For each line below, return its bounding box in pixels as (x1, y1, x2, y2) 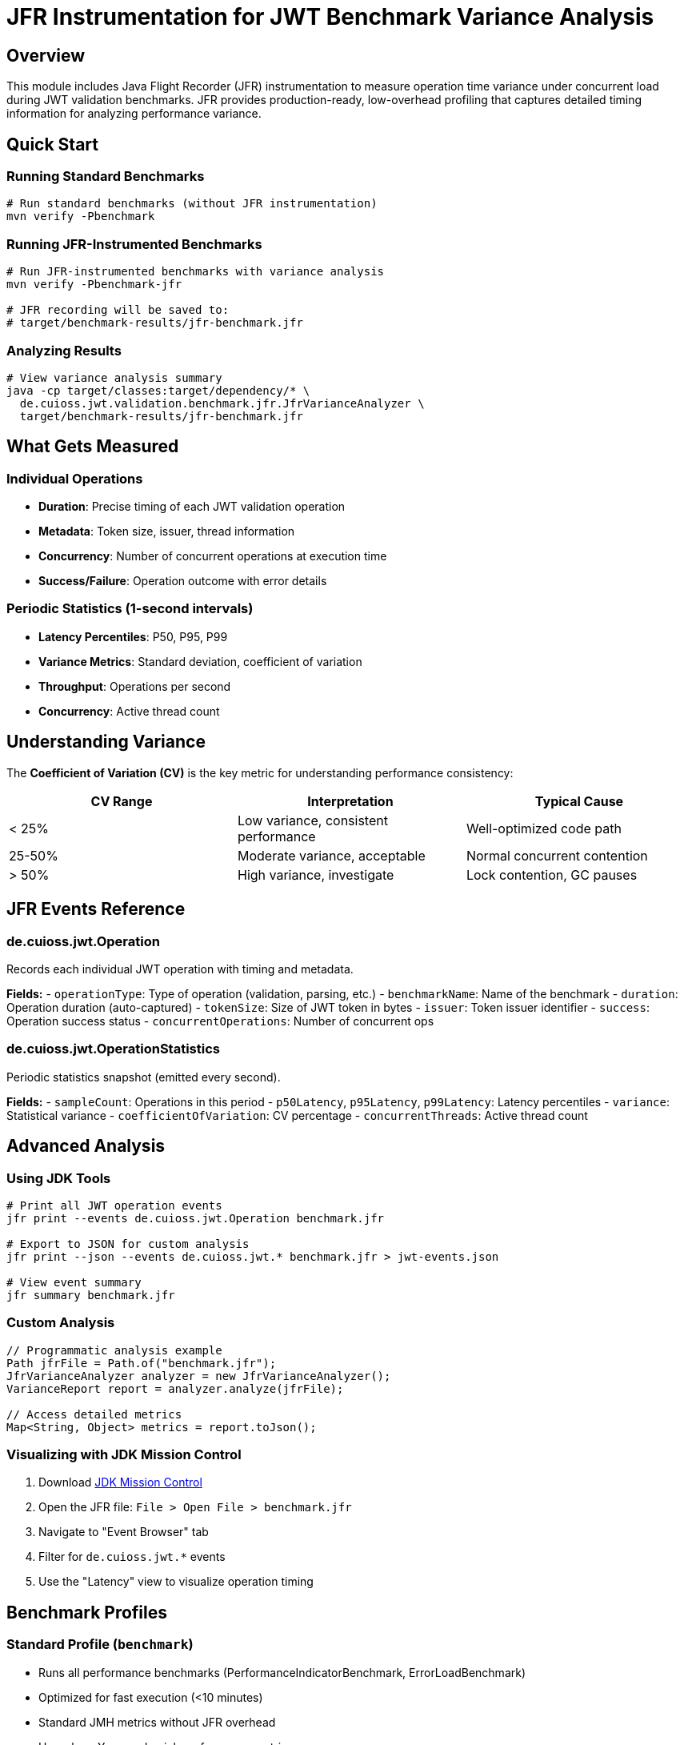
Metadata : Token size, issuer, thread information (38, 524, 295, 539)
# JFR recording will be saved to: (6, 303, 230, 317)
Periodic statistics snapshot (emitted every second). (6, 1069, 281, 1084)
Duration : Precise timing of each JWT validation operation (38, 499, 346, 514)
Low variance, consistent (237, 812, 388, 828)
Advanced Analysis (6, 1136, 166, 1157)
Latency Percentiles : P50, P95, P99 (38, 629, 228, 644)
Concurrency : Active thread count (38, 704, 220, 718)
